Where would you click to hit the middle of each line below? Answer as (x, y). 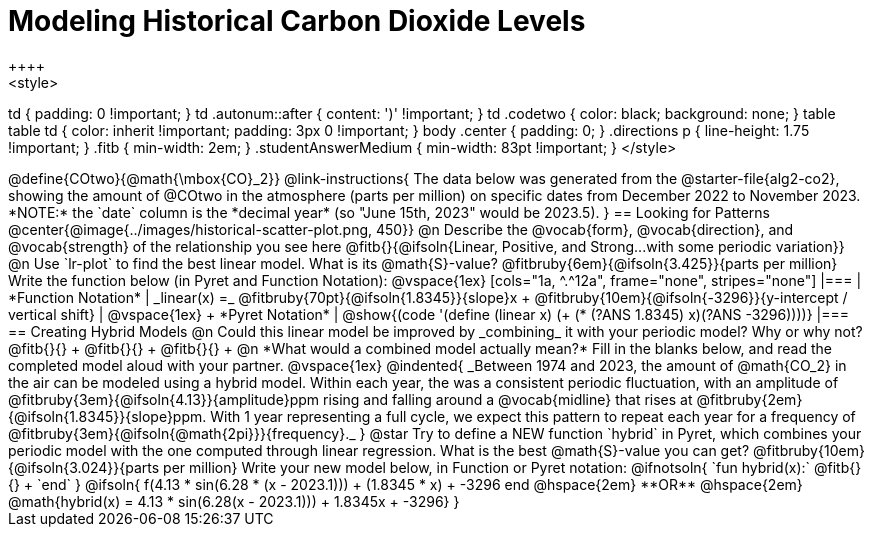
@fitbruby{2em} (749, 399)
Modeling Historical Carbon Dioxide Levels (297, 21)
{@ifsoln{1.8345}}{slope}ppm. (107, 416)
